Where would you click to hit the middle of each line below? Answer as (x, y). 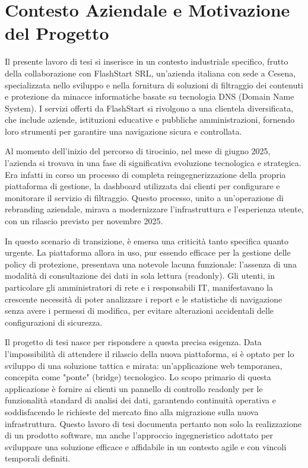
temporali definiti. (38, 458)
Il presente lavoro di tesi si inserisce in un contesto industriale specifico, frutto (147, 61)
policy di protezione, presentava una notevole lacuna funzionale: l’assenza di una (151, 264)
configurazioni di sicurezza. (54, 322)
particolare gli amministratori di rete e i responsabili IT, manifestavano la (139, 287)
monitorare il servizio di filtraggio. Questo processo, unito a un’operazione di (144, 197)
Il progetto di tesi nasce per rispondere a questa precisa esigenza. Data (133, 342)
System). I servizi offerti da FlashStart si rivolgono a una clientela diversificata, (149, 108)
